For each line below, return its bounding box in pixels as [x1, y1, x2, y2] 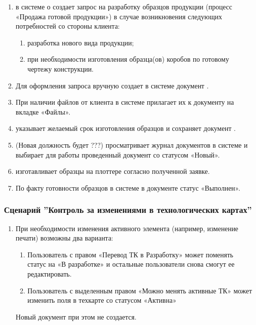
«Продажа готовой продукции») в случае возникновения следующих [15, 11, 222, 21]
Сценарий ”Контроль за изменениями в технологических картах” [4, 203, 252, 216]
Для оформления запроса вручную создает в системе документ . [15, 80, 209, 90]
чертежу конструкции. [27, 63, 94, 74]
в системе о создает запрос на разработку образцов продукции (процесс [15, 1, 232, 11]
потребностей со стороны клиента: [15, 21, 120, 31]
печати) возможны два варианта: [15, 233, 114, 243]
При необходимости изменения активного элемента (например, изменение [15, 223, 239, 233]
